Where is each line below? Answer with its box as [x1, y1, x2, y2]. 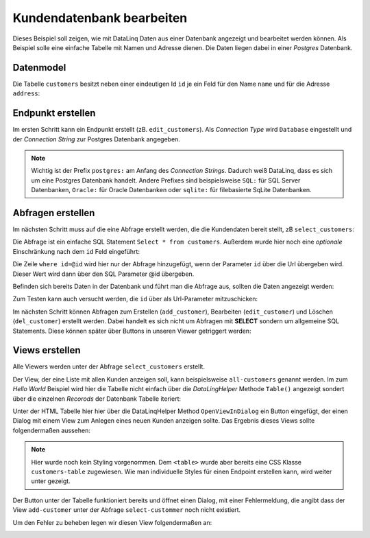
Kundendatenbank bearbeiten [12, 10, 188, 25]
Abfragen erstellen [12, 207, 95, 219]
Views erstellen [12, 344, 81, 356]
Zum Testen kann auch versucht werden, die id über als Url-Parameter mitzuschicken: [12, 295, 258, 303]
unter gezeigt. [31, 477, 71, 485]
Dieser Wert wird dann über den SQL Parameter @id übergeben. [12, 270, 195, 278]
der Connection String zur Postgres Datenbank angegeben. [12, 134, 181, 143]
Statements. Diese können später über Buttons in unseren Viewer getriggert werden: [12, 327, 251, 335]
